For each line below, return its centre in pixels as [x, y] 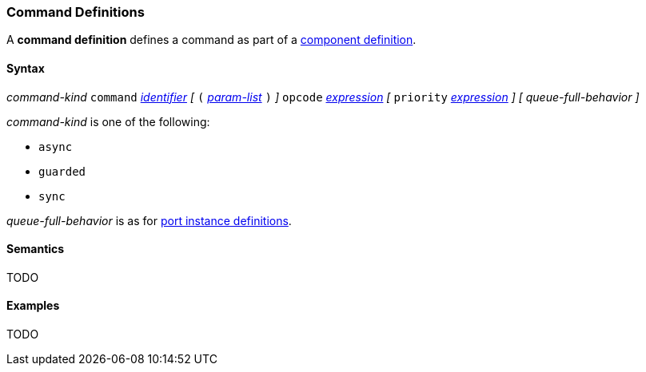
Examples [33, 306]
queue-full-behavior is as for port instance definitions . [149, 220]
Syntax [26, 68]
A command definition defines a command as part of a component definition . [211, 40]
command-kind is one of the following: [108, 121]
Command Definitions [76, 12]
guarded [62, 171]
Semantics [36, 249]
